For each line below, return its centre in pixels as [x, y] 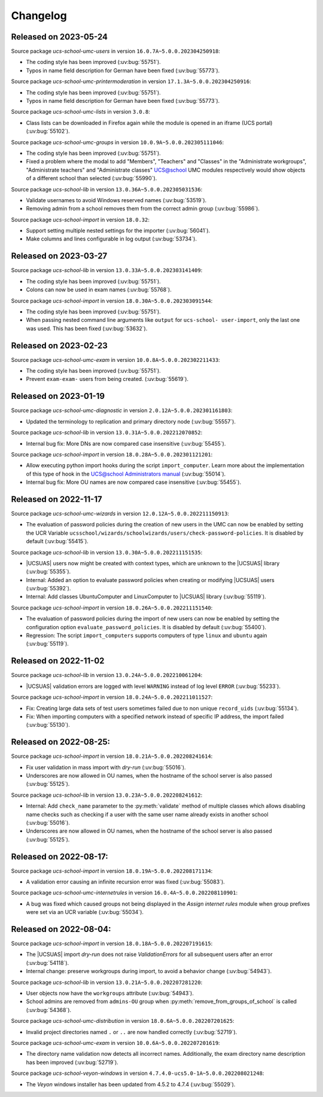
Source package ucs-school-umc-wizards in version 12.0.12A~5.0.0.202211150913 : [120, 513]
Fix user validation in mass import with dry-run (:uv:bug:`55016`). [106, 767]
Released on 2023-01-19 [58, 396]
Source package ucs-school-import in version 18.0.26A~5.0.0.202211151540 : [112, 608]
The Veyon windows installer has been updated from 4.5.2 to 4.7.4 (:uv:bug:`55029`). [131, 1084]
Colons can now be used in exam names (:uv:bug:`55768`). [99, 290]
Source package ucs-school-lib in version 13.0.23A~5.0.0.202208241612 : [107, 795]
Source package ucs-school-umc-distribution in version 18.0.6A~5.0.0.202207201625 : [123, 1021]
